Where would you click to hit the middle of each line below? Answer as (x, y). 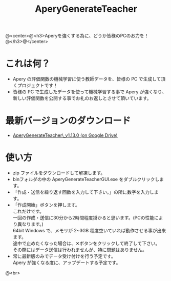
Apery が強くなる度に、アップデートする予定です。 (67, 263)
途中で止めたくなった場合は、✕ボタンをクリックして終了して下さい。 (86, 243)
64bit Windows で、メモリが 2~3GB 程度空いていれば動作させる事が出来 (89, 230)
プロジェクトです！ (37, 86)
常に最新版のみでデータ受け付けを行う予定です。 (64, 256)
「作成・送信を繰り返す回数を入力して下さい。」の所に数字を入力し (83, 192)
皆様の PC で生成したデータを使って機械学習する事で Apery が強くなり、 (90, 92)
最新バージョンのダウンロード (68, 121)
